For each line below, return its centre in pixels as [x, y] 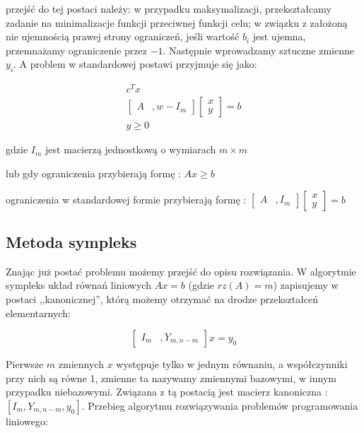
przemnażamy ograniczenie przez [76, 50]
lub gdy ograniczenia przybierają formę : [93, 173]
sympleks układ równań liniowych [78, 285]
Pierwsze [25, 364]
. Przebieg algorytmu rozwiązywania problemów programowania [220, 405]
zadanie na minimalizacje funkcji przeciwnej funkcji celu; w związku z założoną [177, 22]
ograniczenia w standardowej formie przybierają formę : [126, 199]
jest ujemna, [279, 36]
